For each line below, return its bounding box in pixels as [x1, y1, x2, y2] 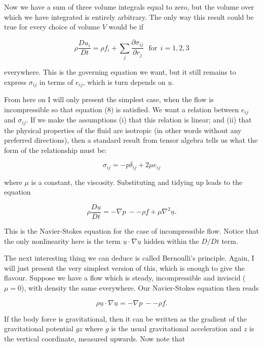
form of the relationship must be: [4, 144, 107, 155]
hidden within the [143, 235, 199, 246]
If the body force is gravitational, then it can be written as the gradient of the [4, 313, 247, 324]
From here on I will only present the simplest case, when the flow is [4, 94, 214, 105]
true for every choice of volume [4, 21, 100, 32]
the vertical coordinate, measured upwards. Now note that [4, 333, 185, 343]
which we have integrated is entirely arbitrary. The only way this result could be [4, 11, 254, 22]
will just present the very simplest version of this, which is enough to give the [4, 262, 245, 273]
